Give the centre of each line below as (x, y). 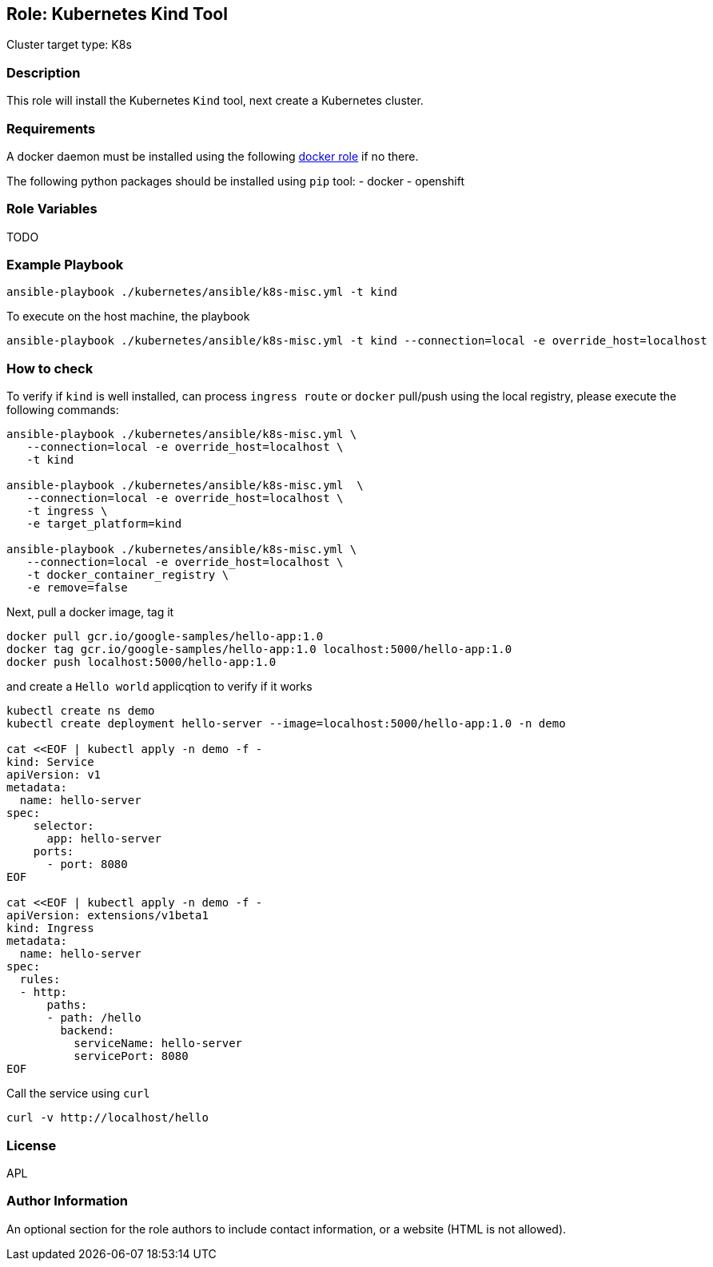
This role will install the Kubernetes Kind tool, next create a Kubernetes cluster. (215, 101)
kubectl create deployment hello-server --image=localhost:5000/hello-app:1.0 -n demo (286, 724)
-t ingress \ (67, 511)
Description (44, 72)
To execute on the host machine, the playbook (128, 317)
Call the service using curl (78, 1094)
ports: (54, 852)
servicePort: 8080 (131, 1056)
